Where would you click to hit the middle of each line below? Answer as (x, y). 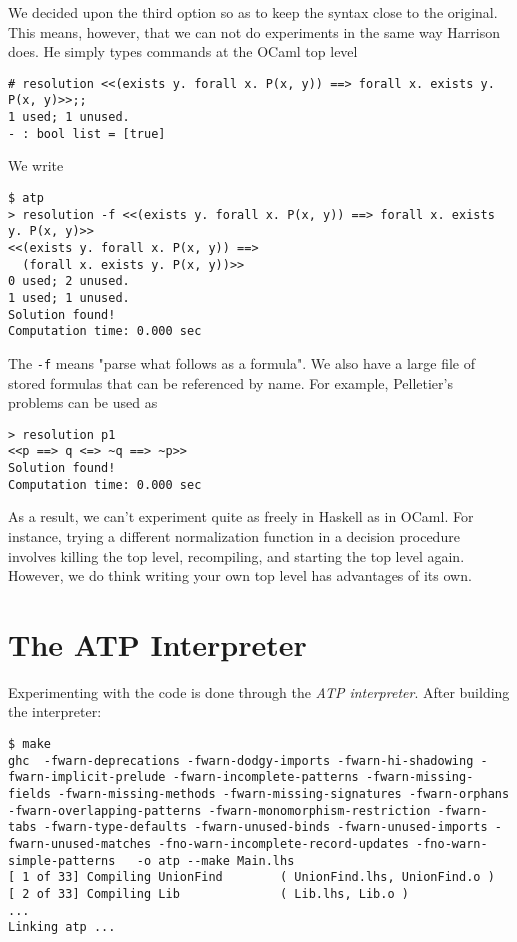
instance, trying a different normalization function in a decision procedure (234, 535)
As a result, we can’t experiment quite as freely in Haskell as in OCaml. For (241, 516)
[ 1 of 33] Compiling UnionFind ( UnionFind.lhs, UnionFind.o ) (251, 877)
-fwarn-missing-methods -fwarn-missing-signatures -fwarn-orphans (284, 794)
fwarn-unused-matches (80, 844)
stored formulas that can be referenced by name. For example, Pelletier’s (230, 382)
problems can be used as (83, 402)
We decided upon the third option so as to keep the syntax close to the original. (253, 12)
